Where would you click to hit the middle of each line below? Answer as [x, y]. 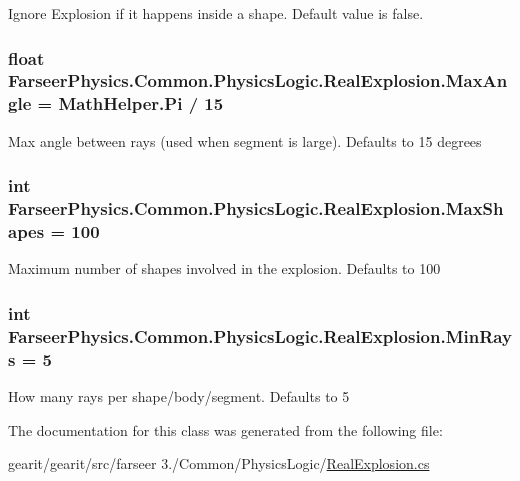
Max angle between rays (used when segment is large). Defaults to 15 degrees [245, 140]
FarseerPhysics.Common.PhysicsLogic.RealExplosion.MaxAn [258, 80]
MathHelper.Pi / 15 [141, 103]
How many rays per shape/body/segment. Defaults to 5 [179, 395]
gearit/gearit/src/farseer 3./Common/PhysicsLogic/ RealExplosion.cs [219, 463]
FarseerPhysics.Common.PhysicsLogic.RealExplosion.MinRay [260, 335]
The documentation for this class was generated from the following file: [225, 429]
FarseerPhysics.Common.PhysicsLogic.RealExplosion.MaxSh [256, 208]
